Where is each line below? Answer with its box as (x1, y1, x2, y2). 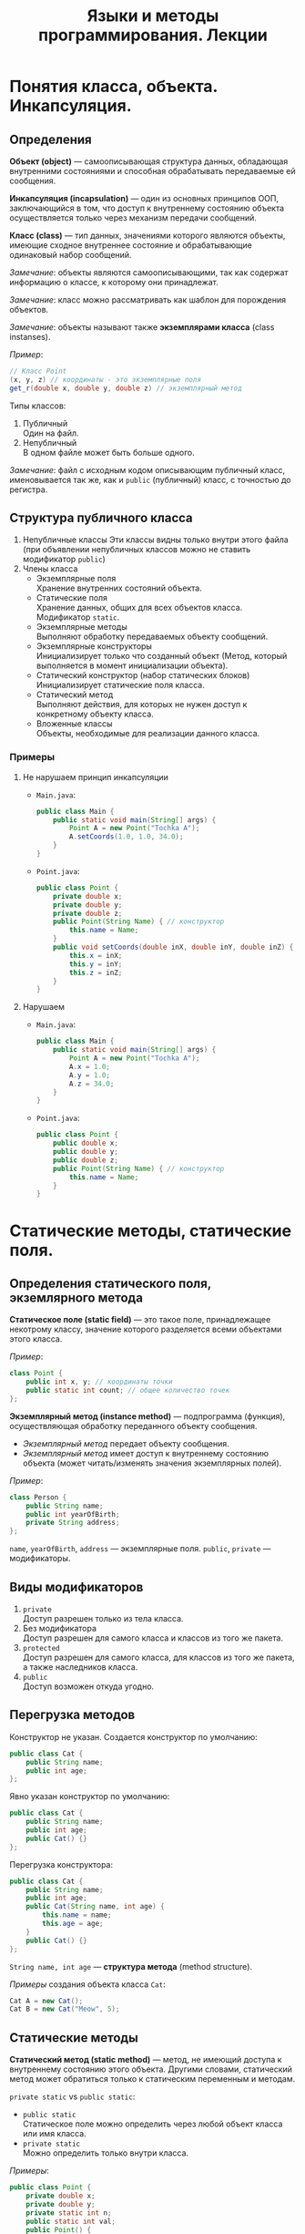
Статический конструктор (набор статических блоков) (36, 670, 250, 681)
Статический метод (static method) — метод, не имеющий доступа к (9, 2054, 282, 2065)
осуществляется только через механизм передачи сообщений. (9, 212, 258, 223)
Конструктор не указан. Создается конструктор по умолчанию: (9, 1731, 258, 1742)
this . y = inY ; (68, 959, 123, 969)
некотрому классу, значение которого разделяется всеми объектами (9, 1323, 282, 1335)
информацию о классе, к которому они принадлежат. (9, 277, 219, 287)
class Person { (9, 1492, 67, 1502)
